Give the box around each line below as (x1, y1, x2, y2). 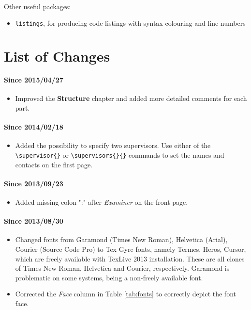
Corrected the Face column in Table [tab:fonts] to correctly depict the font (15, 289, 236, 299)
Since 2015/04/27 (4, 75, 63, 85)
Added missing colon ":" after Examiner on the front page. (15, 197, 188, 207)
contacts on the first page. (15, 159, 93, 169)
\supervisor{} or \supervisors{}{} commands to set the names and (15, 150, 224, 160)
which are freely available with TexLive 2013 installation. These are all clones (15, 253, 245, 263)
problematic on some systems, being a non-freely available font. (15, 272, 203, 282)
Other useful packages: (4, 1, 71, 11)
